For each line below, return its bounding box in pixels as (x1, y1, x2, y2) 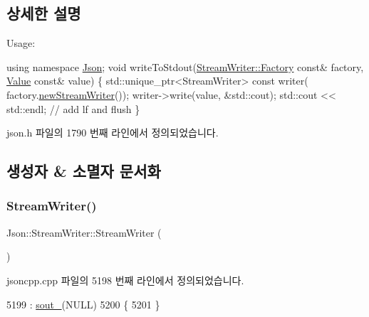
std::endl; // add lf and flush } (6, 101, 140, 116)
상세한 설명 (6, 2, 81, 24)
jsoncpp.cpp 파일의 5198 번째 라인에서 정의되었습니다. (6, 272, 244, 287)
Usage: (6, 36, 36, 50)
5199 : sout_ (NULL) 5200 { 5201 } (6, 296, 160, 311)
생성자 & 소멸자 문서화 (6, 160, 161, 182)
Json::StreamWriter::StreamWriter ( (6, 225, 162, 240)
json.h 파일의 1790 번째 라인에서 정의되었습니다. (6, 125, 219, 140)
